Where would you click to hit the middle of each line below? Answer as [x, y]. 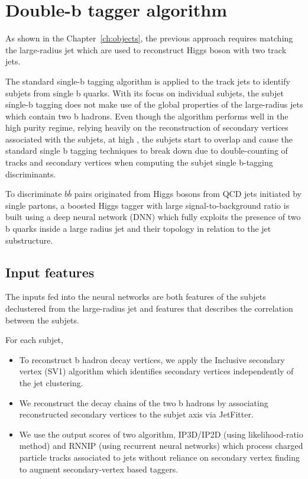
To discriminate [34, 194]
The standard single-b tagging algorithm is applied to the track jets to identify [148, 81]
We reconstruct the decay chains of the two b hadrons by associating [144, 402]
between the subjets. [42, 320]
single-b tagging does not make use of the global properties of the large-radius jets [154, 104]
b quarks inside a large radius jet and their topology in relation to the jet [138, 229]
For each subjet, [34, 340]
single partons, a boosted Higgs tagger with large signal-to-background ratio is [147, 205]
